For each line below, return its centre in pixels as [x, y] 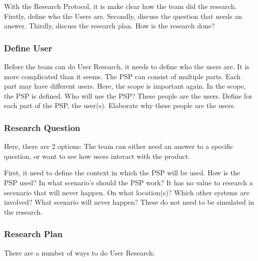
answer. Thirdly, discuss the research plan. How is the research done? [109, 26]
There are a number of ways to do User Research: [80, 252]
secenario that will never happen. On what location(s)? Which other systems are [127, 192]
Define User [28, 48]
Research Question [42, 127]
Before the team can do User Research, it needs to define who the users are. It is [127, 66]
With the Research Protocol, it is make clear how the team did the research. [120, 6]
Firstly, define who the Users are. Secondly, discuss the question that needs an [123, 16]
